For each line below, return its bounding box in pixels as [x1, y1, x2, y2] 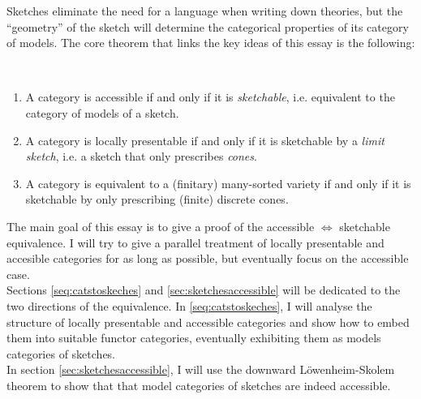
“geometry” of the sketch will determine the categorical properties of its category [6, 18, 409, 35]
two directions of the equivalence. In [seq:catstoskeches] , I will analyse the [6, 297, 372, 314]
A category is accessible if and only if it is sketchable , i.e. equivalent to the [25, 88, 395, 105]
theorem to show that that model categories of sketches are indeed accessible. [6, 376, 391, 393]
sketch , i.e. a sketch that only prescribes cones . [25, 148, 257, 165]
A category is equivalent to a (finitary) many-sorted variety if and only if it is [25, 174, 411, 191]
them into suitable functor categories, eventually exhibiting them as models [6, 329, 381, 346]
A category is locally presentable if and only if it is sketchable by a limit [25, 131, 384, 148]
